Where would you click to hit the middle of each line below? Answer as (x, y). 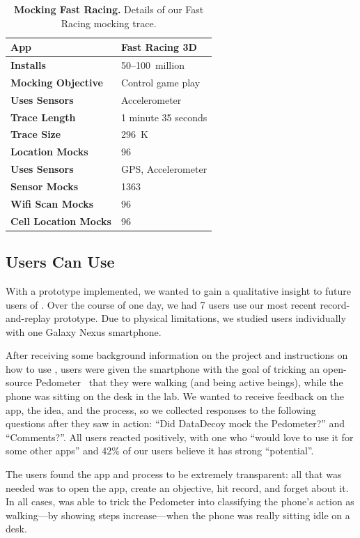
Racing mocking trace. (109, 23)
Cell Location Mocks (61, 221)
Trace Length (43, 117)
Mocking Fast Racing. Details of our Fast (109, 9)
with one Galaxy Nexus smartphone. (84, 331)
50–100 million (152, 65)
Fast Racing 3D (159, 47)
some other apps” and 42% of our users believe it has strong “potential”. (160, 451)
